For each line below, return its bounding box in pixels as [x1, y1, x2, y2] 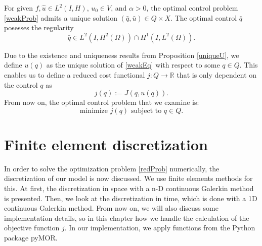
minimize [79, 107, 108, 114]
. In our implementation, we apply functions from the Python [64, 222, 255, 233]
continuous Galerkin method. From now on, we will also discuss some [4, 203, 219, 213]
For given [4, 3, 33, 13]
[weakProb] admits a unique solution [4, 12, 118, 23]
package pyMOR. [4, 232, 58, 243]
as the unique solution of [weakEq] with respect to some [46, 59, 220, 70]
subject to [130, 107, 162, 114]
